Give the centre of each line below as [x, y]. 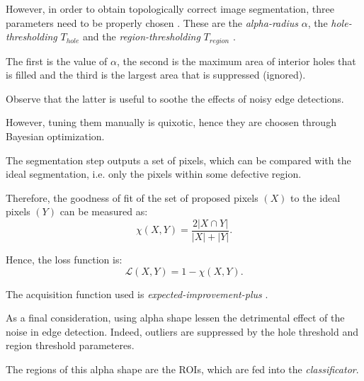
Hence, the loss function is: [64, 260]
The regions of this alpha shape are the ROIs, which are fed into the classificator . [182, 369]
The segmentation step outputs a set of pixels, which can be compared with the [178, 160]
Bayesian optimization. [55, 136]
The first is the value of [57, 61]
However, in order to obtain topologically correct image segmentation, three [170, 8]
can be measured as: [104, 211]
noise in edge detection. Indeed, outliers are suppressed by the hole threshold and [182, 331]
